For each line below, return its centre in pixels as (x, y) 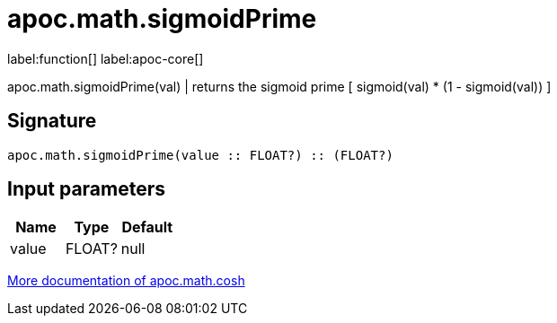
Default (147, 227)
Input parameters (87, 189)
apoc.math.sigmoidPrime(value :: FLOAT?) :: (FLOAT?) (200, 155)
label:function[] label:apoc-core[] (106, 58)
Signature (52, 121)
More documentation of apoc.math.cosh (126, 281)
